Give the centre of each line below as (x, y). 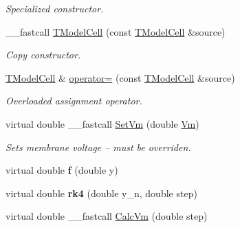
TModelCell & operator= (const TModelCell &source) (120, 77)
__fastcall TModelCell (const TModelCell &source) (116, 31)
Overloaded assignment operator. (74, 101)
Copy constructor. (43, 55)
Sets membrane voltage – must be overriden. (98, 147)
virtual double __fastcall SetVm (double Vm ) (102, 123)
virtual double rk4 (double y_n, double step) (101, 193)
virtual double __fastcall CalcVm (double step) (107, 216)
